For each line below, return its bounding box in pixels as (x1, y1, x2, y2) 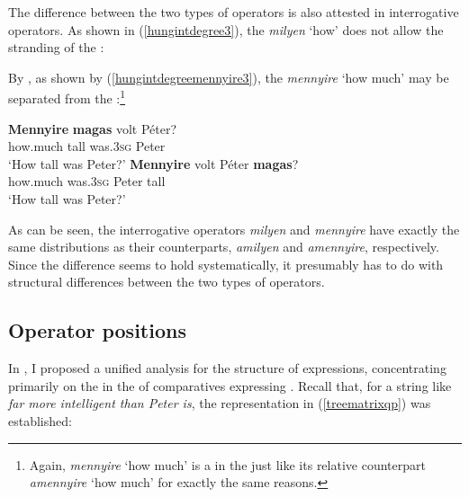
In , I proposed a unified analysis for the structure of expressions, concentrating (8, 359, 446, 377)
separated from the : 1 (8, 86, 126, 108)
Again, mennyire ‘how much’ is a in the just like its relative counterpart (29, 455, 426, 474)
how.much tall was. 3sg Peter (8, 137, 166, 155)
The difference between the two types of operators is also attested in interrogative (8, 3, 459, 21)
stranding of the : (8, 38, 104, 57)
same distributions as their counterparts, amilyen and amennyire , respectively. (8, 237, 439, 256)
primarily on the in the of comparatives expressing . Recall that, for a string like (8, 376, 452, 395)
